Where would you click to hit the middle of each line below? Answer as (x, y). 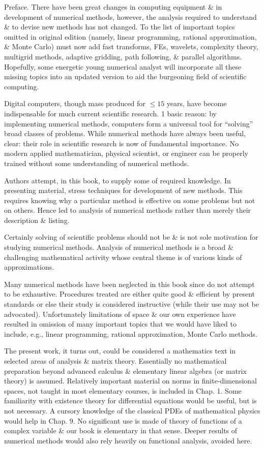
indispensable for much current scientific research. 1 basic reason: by (110, 113)
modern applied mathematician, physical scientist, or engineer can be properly (126, 153)
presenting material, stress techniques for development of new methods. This (123, 190)
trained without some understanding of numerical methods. (97, 163)
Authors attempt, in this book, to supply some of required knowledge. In (118, 180)
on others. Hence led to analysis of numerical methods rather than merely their (128, 210)
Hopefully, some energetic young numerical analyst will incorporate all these (123, 66)
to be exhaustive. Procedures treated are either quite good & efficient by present (129, 294)
